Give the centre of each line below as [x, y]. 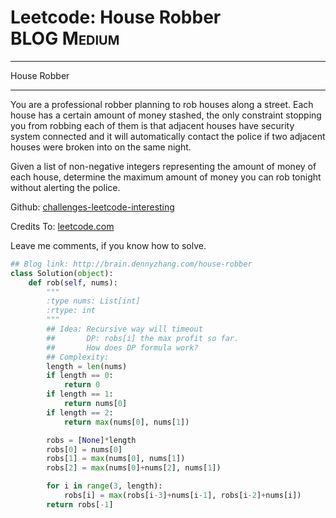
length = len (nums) [87, 366]
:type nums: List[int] [93, 301]
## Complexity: [78, 357]
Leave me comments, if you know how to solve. [108, 245]
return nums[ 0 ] [95, 404]
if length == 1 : [80, 394]
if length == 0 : [80, 376]
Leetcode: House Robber [116, 17]
